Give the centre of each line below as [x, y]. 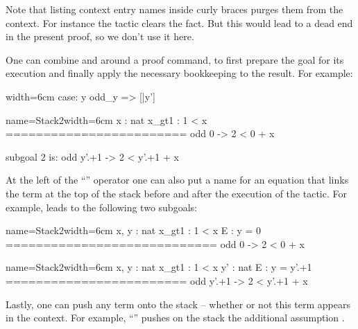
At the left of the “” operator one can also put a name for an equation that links [177, 180]
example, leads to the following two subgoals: [101, 207]
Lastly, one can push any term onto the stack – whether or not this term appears [178, 304]
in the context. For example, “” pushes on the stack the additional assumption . [175, 318]
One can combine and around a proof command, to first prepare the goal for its [175, 59]
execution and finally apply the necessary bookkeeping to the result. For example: [179, 73]
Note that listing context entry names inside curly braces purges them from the [174, 9]
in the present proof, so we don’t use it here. [100, 36]
